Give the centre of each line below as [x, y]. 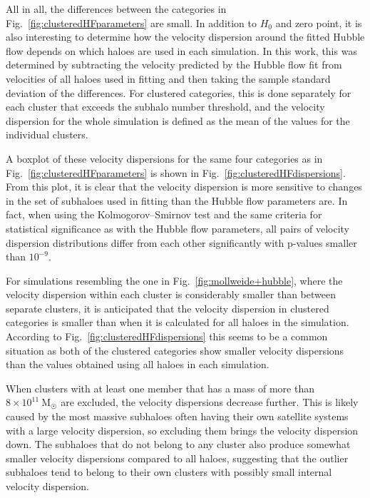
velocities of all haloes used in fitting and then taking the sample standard [168, 78]
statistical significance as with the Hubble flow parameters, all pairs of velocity [178, 228]
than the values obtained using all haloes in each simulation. [138, 364]
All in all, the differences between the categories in [116, 9]
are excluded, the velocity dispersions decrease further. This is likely [210, 402]
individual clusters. [47, 134]
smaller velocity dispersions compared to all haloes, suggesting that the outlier [177, 458]
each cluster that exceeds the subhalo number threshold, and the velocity [165, 107]
